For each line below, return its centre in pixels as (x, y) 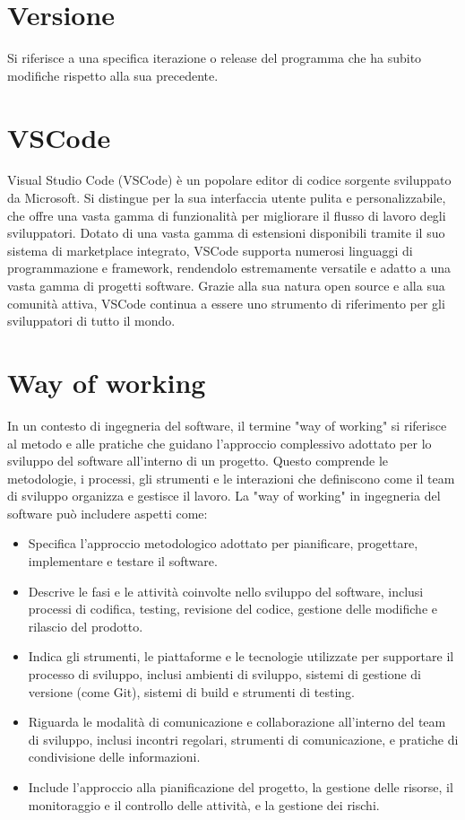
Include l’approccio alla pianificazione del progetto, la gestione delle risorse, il (241, 787)
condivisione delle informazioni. (114, 757)
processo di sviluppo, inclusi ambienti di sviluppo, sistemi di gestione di (224, 674)
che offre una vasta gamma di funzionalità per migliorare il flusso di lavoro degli (227, 215)
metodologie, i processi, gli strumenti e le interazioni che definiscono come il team (231, 478)
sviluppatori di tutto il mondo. (91, 321)
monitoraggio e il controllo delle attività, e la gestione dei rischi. (204, 804)
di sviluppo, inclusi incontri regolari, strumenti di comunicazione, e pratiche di (243, 739)
